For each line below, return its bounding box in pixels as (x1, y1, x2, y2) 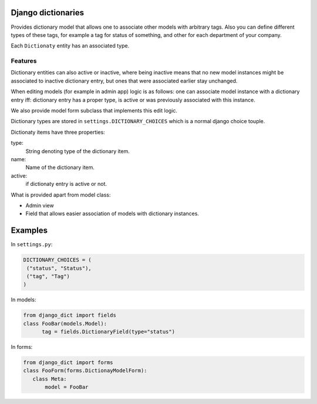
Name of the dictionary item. (25, 164, 95, 171)
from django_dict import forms (23, 359, 114, 366)
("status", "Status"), (26, 264, 92, 271)
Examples (11, 226, 48, 236)
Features (11, 57, 37, 65)
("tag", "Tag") (26, 273, 70, 280)
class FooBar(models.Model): (23, 320, 107, 327)
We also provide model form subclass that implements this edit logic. (11, 107, 178, 114)
